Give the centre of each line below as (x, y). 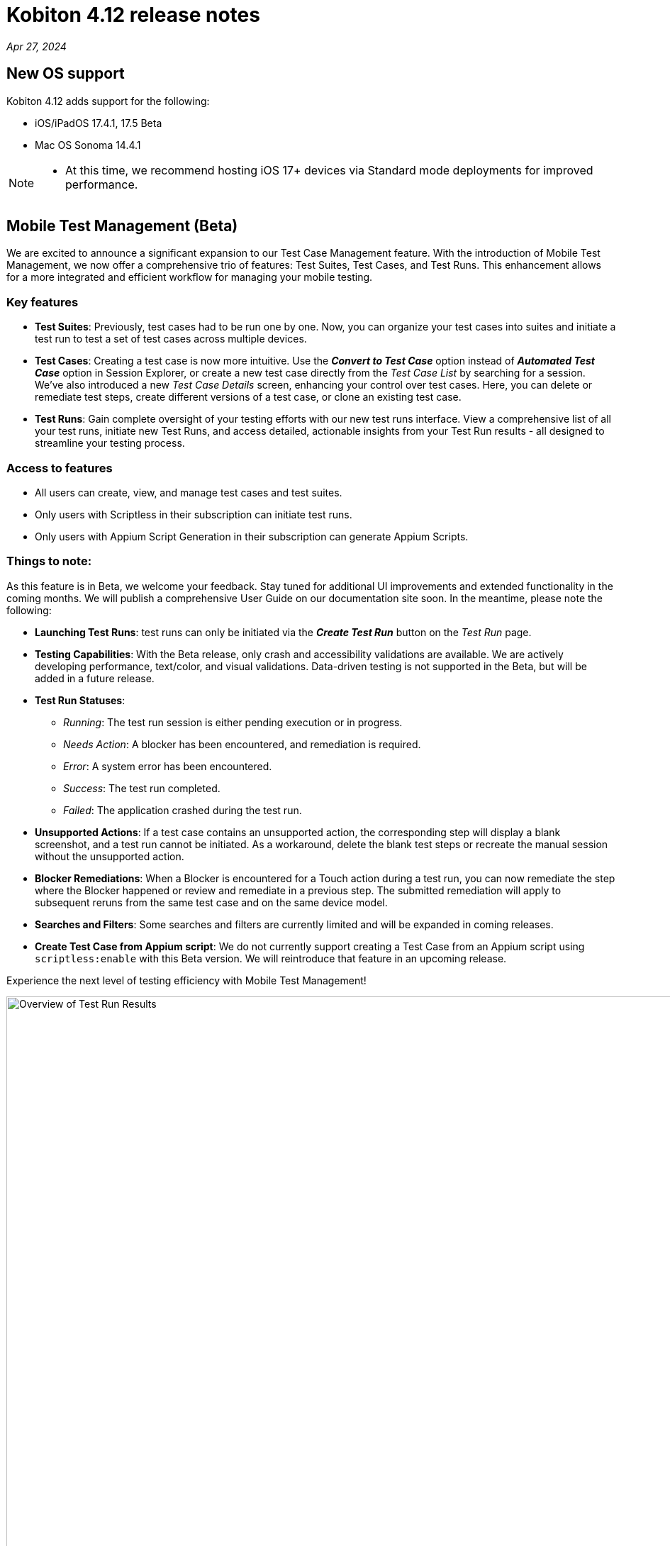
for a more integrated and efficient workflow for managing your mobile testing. (190, 277)
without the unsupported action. (110, 856)
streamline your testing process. (110, 443)
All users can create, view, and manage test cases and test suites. (189, 492)
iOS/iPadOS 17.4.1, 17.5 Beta (99, 123)
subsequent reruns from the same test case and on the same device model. (211, 902)
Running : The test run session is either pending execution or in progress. (233, 722)
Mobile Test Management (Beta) (122, 226)
